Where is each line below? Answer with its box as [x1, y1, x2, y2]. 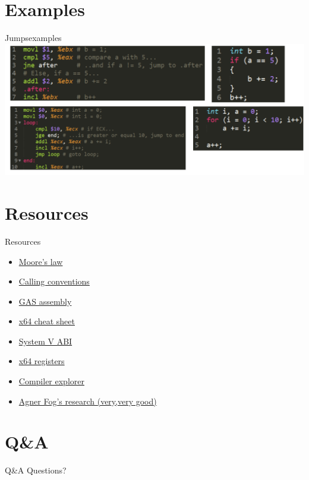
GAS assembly [18, 295, 72, 307]
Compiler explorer [18, 375, 84, 387]
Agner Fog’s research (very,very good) [18, 394, 157, 407]
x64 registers [18, 355, 65, 367]
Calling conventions [18, 275, 90, 288]
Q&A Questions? [5, 464, 67, 476]
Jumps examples [5, 31, 62, 44]
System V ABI [18, 334, 72, 347]
